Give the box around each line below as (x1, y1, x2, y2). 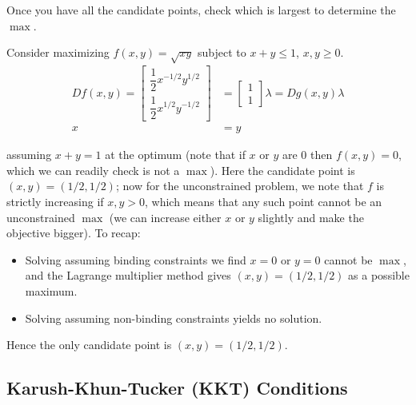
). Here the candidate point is (210, 161, 355, 178)
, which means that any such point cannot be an (145, 193, 382, 209)
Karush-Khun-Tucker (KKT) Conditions (6, 375, 348, 400)
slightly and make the (258, 208, 364, 225)
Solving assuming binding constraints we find (25, 251, 246, 268)
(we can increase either (109, 208, 222, 225)
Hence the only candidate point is (6, 336, 172, 353)
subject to (197, 44, 246, 61)
